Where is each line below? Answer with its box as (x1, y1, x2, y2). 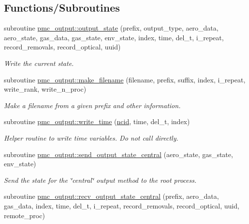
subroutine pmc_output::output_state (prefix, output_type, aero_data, (4, 23, 219, 33)
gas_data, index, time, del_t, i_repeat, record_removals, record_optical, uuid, (4, 200, 239, 210)
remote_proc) (4, 210, 45, 220)
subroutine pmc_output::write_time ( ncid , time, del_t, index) (4, 116, 190, 127)
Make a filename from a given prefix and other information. (4, 100, 181, 110)
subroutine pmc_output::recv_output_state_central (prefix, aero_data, (4, 191, 219, 201)
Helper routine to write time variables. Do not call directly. (4, 132, 178, 143)
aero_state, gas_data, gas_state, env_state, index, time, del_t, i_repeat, (4, 32, 224, 42)
